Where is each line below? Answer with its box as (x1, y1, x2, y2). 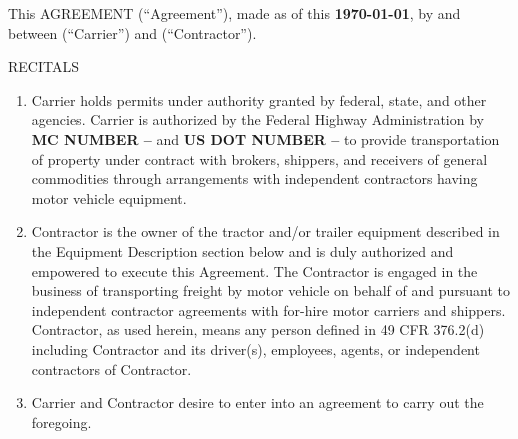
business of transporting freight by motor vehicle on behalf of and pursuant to (31, 280, 510, 301)
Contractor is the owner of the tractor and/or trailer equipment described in (31, 221, 500, 242)
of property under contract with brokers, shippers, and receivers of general (31, 148, 488, 169)
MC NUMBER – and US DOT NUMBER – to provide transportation (31, 128, 500, 149)
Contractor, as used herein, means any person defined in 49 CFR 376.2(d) (31, 319, 485, 340)
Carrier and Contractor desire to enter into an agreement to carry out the (31, 392, 484, 413)
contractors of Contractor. (31, 358, 192, 379)
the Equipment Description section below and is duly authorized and (31, 240, 454, 261)
